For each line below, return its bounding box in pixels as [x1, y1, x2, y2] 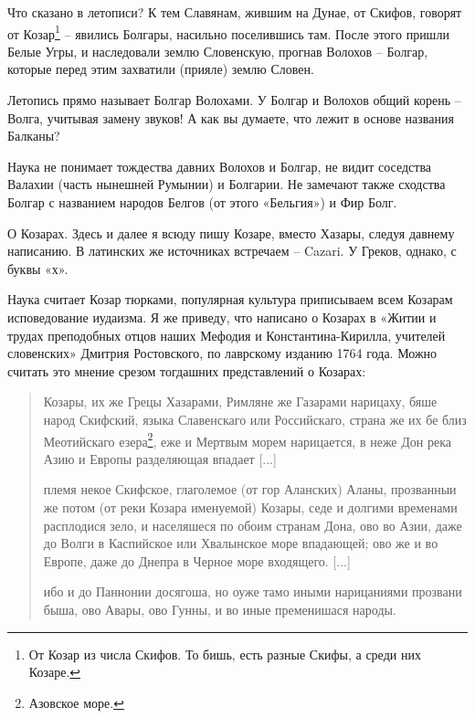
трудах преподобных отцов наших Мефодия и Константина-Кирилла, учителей [7, 325, 446, 344]
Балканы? [7, 126, 60, 145]
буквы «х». [7, 259, 69, 278]
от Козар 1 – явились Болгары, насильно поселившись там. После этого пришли [7, 21, 449, 43]
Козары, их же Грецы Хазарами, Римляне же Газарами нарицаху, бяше [43, 392, 438, 411]
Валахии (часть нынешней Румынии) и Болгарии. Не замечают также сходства [7, 174, 446, 194]
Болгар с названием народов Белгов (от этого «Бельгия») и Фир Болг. [7, 193, 397, 211]
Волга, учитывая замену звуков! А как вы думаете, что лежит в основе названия [7, 108, 454, 127]
